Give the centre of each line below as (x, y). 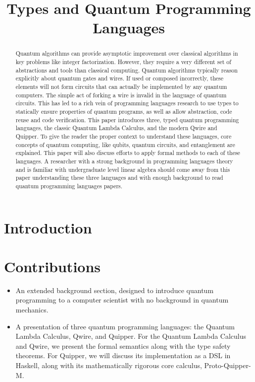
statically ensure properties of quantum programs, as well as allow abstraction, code (124, 111)
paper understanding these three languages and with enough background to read (119, 178)
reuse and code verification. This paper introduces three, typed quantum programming (127, 119)
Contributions (52, 266)
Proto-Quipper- (228, 365)
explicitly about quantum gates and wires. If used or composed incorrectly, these (120, 78)
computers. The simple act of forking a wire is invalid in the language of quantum (121, 95)
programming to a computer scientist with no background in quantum (122, 300)
